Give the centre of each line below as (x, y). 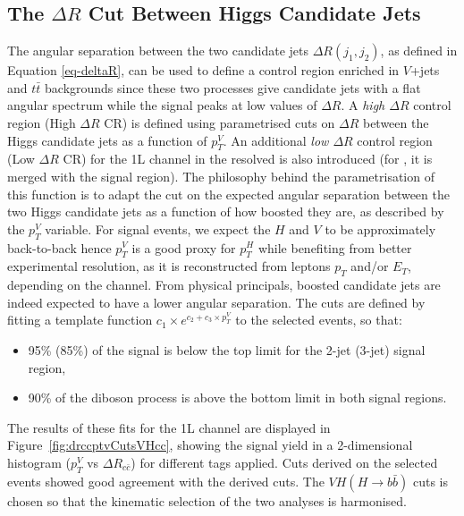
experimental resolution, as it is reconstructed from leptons (169, 266)
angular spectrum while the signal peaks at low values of (162, 105)
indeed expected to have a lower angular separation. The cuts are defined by (216, 302)
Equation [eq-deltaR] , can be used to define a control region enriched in (203, 70)
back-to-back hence (59, 247)
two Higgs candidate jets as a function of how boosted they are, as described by (226, 211)
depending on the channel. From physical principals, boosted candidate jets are (224, 285)
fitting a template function (80, 320)
